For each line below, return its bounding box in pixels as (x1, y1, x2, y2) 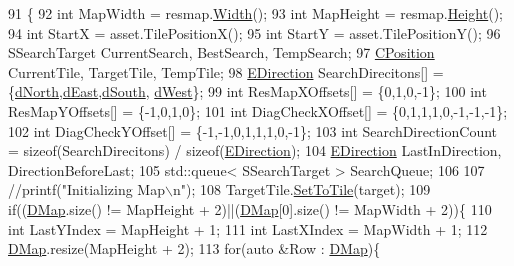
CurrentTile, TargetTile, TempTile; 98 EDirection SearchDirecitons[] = (8, 61, 444, 82)
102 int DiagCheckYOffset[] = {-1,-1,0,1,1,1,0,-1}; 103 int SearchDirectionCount (8, 120, 498, 141)
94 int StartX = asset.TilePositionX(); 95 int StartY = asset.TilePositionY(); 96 (8, 22, 501, 43)
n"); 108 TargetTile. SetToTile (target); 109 (172, 179, 431, 200)
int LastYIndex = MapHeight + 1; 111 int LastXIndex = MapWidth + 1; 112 (8, 218, 488, 239)
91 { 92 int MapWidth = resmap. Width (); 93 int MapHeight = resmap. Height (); (8, 3, 504, 23)
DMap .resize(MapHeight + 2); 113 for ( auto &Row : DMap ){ (8, 238, 381, 259)
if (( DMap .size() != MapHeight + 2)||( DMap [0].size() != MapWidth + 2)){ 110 (8, 198, 492, 219)
